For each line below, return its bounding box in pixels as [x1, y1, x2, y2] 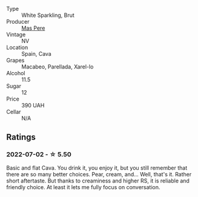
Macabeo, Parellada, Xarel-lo [21, 63, 94, 70]
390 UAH [21, 102, 45, 109]
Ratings [6, 132, 36, 142]
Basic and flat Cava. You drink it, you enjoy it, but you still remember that [6, 164, 188, 172]
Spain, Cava [21, 50, 51, 57]
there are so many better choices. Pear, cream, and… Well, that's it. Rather [6, 170, 192, 178]
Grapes [6, 57, 25, 64]
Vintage [6, 31, 26, 38]
